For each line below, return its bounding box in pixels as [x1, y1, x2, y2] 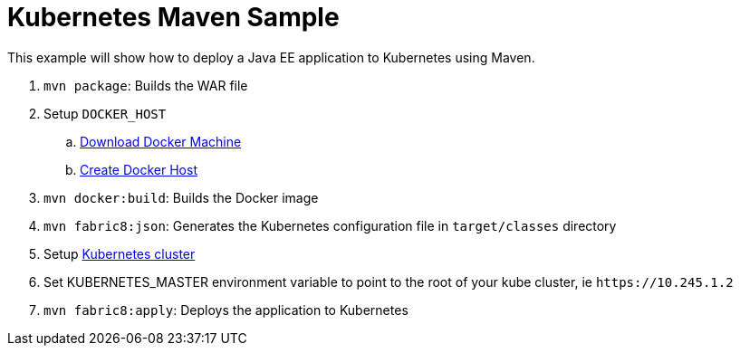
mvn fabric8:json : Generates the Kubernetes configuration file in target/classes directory [43, 217, 617, 234]
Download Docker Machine [80, 133, 242, 149]
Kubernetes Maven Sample [7, 2, 340, 33]
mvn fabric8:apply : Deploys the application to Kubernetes [43, 301, 408, 318]
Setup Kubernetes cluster [43, 245, 196, 262]
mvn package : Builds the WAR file [43, 77, 248, 93]
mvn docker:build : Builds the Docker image [43, 189, 319, 205]
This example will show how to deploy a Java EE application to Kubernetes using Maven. [7, 49, 535, 65]
